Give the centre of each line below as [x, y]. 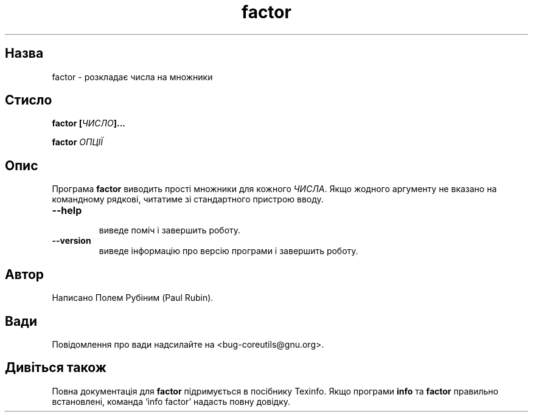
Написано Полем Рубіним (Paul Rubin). [133, 298]
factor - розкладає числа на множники [132, 77]
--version [71, 241]
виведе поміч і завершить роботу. [170, 230]
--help [67, 211]
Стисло [29, 100]
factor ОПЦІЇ [77, 142]
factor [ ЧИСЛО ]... [89, 123]
